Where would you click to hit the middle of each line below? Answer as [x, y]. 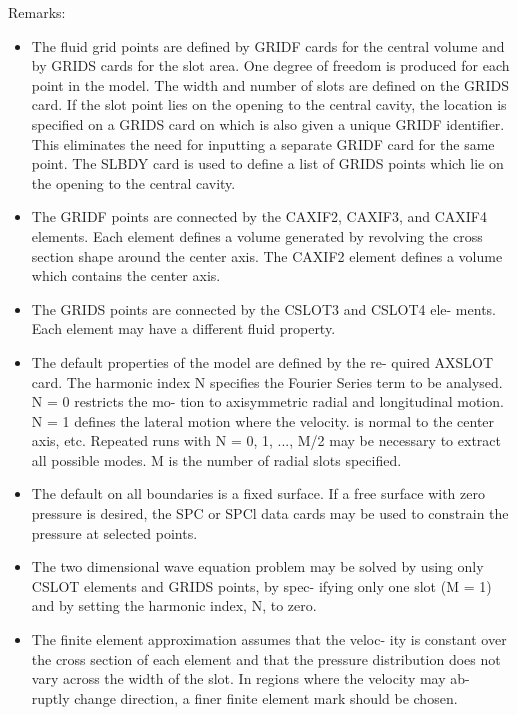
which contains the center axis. [126, 275]
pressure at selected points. [114, 532]
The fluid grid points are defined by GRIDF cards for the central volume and [268, 45]
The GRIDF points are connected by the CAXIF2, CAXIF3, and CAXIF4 [259, 216]
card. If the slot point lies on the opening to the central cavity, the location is [269, 104]
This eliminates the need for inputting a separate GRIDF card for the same [263, 143]
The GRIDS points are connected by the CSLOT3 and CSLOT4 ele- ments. [263, 308]
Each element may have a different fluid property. [183, 328]
